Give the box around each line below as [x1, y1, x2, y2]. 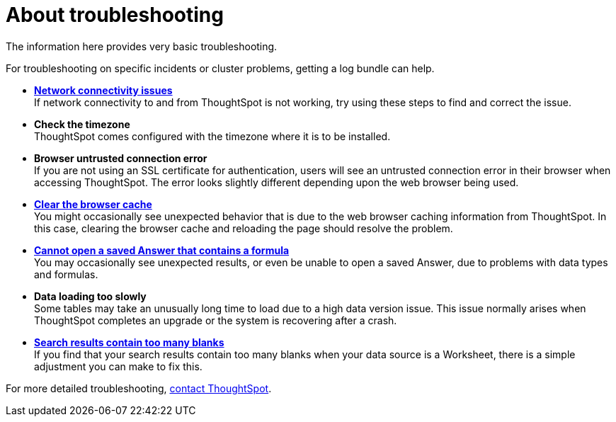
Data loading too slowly [34, 290, 147, 302]
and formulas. [34, 268, 98, 280]
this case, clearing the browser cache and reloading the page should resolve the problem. [34, 222, 453, 234]
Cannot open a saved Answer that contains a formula [34, 244, 290, 256]
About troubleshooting [6, 3, 224, 27]
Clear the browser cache [34, 198, 152, 210]
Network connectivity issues [34, 84, 173, 96]
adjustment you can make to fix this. [34, 360, 203, 372]
